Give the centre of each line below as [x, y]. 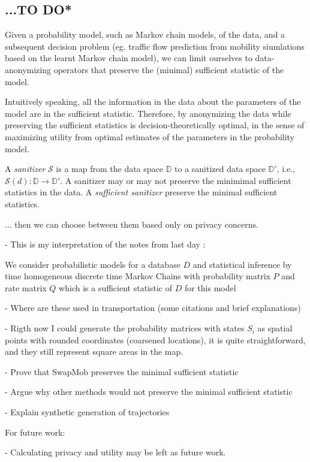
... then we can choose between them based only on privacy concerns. [132, 224]
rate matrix [26, 287]
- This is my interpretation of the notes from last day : [105, 244]
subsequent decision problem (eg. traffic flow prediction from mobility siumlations [155, 46]
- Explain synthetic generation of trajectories [87, 412]
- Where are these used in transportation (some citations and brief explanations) [153, 308]
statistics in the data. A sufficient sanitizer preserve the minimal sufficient [141, 192]
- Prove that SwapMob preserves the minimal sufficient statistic [122, 371]
